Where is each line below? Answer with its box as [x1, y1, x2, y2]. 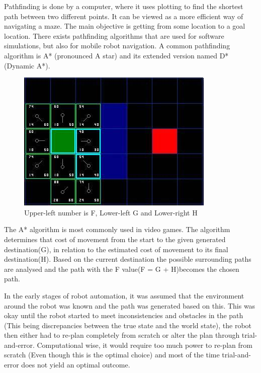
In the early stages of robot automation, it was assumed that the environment [4, 290, 244, 301]
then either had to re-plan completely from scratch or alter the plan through [4, 330, 240, 340]
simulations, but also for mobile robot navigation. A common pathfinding [4, 40, 230, 51]
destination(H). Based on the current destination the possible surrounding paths [4, 254, 251, 264]
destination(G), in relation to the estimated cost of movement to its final [4, 244, 228, 254]
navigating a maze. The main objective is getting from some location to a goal [4, 21, 245, 31]
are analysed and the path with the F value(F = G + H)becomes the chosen [4, 263, 239, 274]
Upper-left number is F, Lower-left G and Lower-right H [24, 207, 198, 217]
